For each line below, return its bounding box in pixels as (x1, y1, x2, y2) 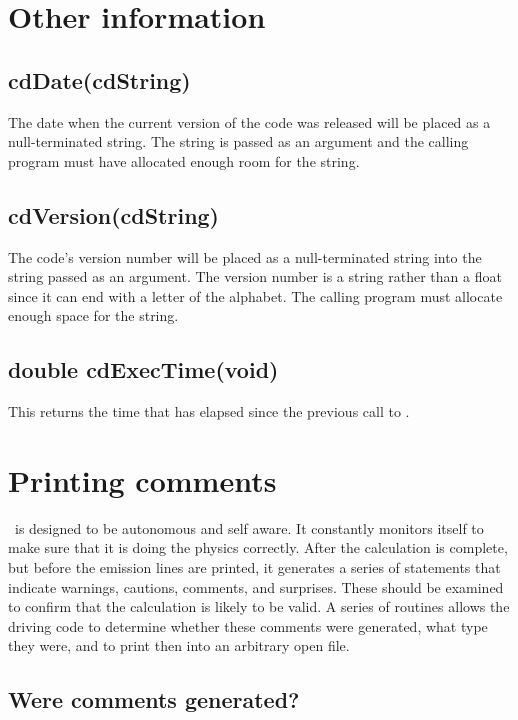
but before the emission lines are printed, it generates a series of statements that (8, 557, 501, 578)
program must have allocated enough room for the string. (8, 150, 360, 171)
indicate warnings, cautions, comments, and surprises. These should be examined (8, 576, 504, 597)
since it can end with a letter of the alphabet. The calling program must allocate (8, 285, 503, 306)
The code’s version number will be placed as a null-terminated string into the (8, 246, 482, 267)
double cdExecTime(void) (8, 354, 279, 385)
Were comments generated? (8, 684, 300, 715)
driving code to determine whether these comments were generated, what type (8, 615, 488, 636)
